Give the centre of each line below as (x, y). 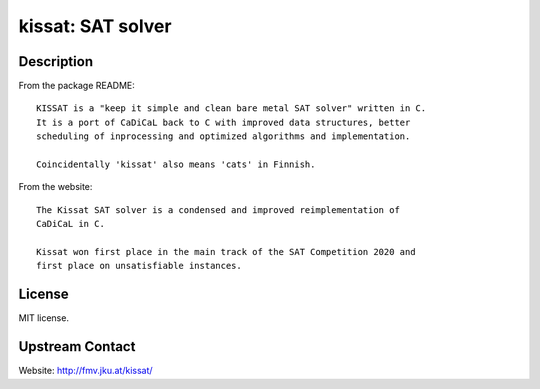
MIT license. (44, 318)
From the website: (55, 187)
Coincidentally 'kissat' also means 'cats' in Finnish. (176, 164)
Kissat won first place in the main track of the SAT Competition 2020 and (226, 251)
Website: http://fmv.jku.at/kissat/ (86, 371)
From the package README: (76, 86)
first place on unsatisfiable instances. (139, 266)
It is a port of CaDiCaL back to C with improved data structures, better (223, 122)
